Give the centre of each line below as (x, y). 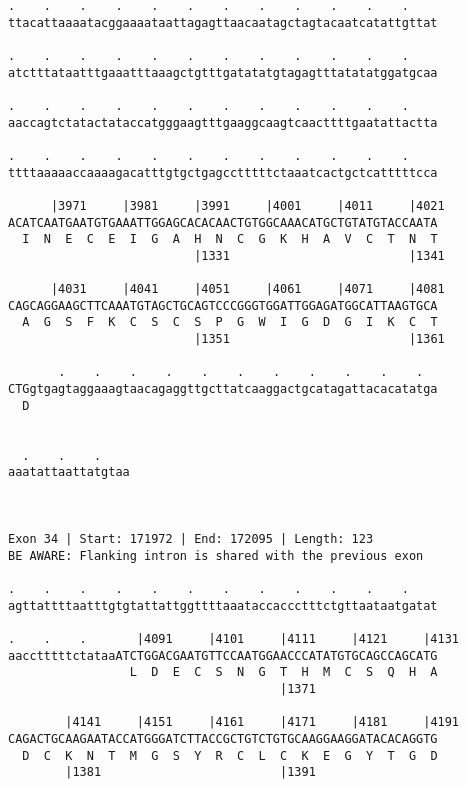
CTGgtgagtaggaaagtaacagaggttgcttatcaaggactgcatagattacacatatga (223, 389)
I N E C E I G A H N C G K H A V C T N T (230, 239)
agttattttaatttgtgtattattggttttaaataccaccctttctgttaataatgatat (223, 605)
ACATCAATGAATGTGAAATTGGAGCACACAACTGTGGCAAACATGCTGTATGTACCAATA (223, 222)
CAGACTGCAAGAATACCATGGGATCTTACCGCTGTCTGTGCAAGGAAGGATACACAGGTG (223, 738)
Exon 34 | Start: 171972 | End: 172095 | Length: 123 (191, 539)
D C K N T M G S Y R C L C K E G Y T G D (230, 755)
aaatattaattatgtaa (69, 472)
